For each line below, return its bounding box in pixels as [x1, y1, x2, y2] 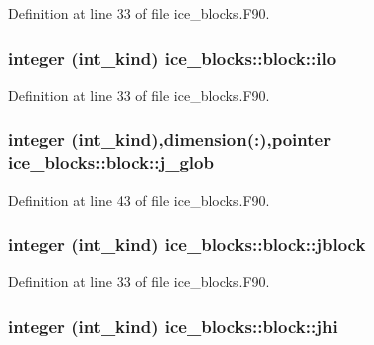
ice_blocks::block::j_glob [8, 150, 214, 175]
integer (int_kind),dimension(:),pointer [8, 127, 331, 152]
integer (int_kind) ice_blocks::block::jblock [8, 232, 366, 257]
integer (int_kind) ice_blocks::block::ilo [8, 45, 337, 70]
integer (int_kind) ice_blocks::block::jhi [8, 313, 338, 338]
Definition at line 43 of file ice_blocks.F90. [8, 189, 270, 210]
